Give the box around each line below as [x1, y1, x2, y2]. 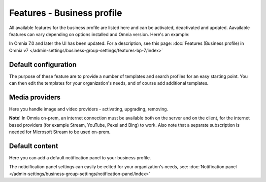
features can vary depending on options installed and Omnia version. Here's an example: [9, 31, 190, 37]
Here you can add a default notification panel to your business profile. [9, 155, 151, 160]
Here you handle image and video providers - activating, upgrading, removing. [9, 106, 168, 112]
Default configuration [9, 60, 77, 69]
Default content [9, 142, 59, 150]
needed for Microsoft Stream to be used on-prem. [9, 129, 111, 135]
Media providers [9, 93, 61, 101]
